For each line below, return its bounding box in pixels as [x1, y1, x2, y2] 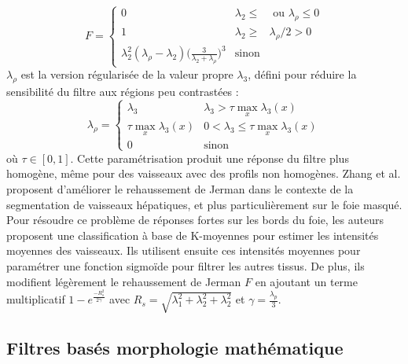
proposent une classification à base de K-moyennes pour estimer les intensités [6, 226, 379, 243]
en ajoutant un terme [255, 273, 358, 289]
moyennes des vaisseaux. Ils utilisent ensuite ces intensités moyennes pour [6, 242, 361, 259]
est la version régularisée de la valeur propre [20, 66, 233, 83]
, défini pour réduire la [248, 66, 357, 83]
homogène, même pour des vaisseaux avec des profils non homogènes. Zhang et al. [6, 165, 401, 182]
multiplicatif [6, 291, 65, 307]
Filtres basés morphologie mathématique [6, 335, 344, 359]
